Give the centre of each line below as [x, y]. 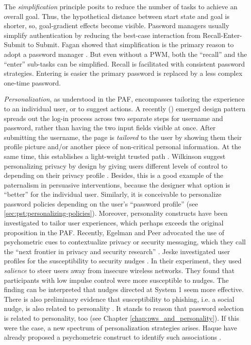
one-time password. [33, 82]
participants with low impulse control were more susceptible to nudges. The [116, 280]
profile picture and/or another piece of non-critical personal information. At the [123, 147]
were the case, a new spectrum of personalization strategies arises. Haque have [121, 327]
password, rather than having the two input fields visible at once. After [110, 128]
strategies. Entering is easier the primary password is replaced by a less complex [123, 73]
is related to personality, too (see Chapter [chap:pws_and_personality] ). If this [122, 318]
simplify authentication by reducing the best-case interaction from [102, 35]
